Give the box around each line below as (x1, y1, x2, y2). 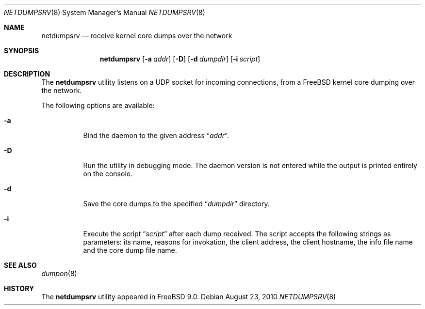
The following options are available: (41, 101, 155, 109)
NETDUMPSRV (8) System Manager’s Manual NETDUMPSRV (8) (4, 8, 205, 16)
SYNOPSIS (4, 46, 39, 55)
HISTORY (4, 284, 34, 293)
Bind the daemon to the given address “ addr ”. (83, 131, 229, 139)
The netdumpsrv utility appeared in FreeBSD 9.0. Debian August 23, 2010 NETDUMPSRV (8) (41, 293, 336, 301)
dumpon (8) (41, 269, 77, 278)
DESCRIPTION (4, 70, 50, 78)
